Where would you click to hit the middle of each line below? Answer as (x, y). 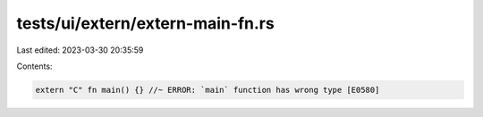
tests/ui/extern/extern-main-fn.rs (145, 23)
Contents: (34, 66)
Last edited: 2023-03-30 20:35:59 (80, 50)
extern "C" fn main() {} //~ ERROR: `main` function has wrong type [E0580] (208, 90)
